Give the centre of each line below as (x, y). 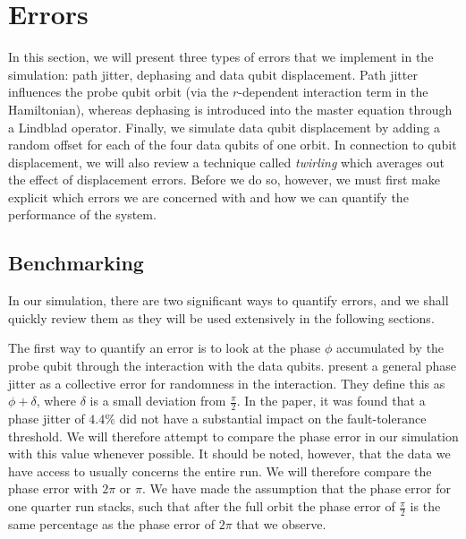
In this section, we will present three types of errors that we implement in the (221, 57)
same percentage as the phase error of (111, 523)
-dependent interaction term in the (333, 92)
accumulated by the (390, 348)
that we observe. (281, 523)
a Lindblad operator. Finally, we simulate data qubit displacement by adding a (224, 127)
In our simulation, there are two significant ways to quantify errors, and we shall (229, 300)
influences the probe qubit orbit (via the (119, 92)
